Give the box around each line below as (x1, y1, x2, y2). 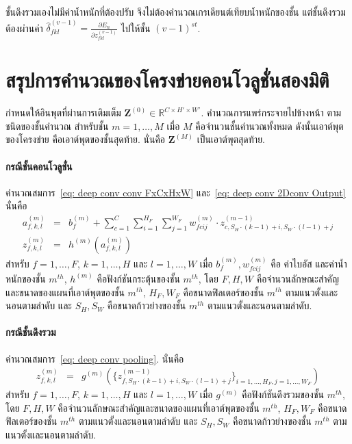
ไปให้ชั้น (121, 21, 151, 35)
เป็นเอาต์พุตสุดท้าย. (197, 132, 265, 146)
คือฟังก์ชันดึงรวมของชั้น (242, 387, 324, 402)
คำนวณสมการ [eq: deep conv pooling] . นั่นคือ (5, 351, 184, 365)
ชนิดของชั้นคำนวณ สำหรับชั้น (5, 118, 109, 133)
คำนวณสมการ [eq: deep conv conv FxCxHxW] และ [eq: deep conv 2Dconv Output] (5, 185, 346, 199)
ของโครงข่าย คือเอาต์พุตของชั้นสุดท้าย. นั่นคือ (5, 132, 166, 146)
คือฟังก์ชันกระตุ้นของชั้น (97, 271, 180, 285)
